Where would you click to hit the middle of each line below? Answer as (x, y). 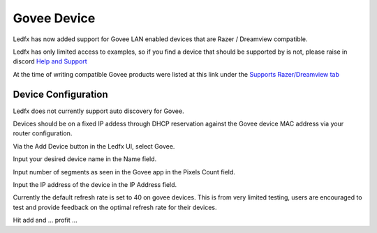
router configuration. (43, 133)
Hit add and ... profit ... (45, 220)
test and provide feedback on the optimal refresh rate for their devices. (115, 207)
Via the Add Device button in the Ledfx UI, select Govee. (94, 146)
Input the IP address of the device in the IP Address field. (95, 184)
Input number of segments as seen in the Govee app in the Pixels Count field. (124, 172)
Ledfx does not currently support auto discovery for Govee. (98, 111)
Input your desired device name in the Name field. (85, 159)
